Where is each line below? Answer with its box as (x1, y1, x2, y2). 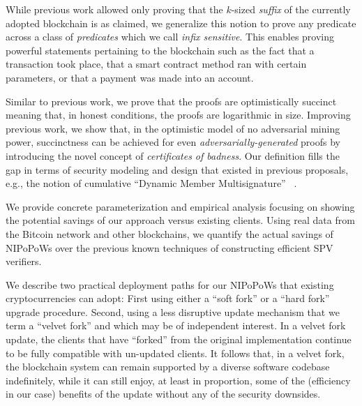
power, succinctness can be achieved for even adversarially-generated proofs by (6, 135, 340, 149)
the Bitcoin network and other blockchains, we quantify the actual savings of (6, 226, 333, 241)
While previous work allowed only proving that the (6, 2, 223, 16)
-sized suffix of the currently (231, 2, 351, 16)
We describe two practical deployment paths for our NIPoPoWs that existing (6, 277, 334, 292)
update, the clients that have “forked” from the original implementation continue (6, 332, 352, 347)
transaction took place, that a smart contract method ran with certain (6, 57, 307, 71)
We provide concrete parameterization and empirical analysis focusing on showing (6, 199, 355, 213)
